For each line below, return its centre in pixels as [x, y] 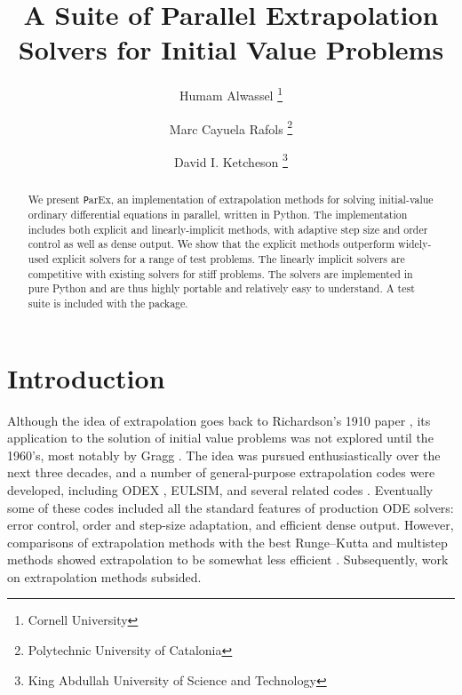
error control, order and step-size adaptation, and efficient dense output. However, [231, 525]
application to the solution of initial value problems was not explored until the [220, 438]
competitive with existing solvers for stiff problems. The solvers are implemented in [220, 273]
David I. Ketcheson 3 [231, 160]
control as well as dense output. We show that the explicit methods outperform [211, 244]
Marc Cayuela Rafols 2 [231, 127]
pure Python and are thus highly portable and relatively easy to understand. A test [221, 288]
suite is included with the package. [108, 303]
